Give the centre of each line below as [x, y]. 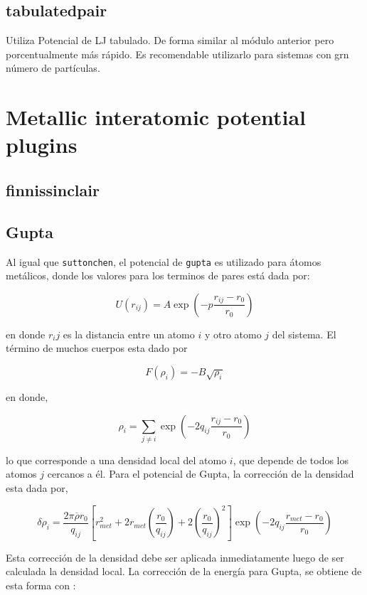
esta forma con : [41, 585]
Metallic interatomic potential [156, 117]
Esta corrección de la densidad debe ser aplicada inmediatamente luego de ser [175, 557]
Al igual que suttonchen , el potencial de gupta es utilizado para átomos [164, 261]
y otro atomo [233, 334]
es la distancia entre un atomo [129, 334]
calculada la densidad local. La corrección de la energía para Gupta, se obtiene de [184, 571]
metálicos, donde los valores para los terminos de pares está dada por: [158, 275]
